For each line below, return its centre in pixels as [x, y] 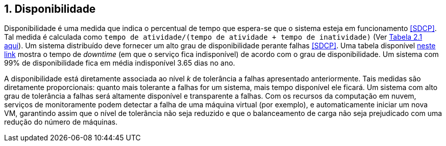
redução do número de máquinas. [61, 122]
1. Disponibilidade [50, 9]
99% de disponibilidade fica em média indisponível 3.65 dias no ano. [120, 63]
